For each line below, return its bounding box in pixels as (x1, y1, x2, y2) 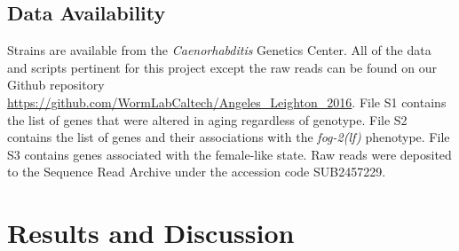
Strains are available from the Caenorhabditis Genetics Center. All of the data (7, 41, 431, 59)
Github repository (7, 75, 105, 94)
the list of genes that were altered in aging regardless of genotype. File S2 (7, 110, 408, 129)
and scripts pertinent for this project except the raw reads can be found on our (7, 58, 437, 76)
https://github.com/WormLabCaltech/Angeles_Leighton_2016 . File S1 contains (7, 92, 447, 111)
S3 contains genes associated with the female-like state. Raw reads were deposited (7, 145, 452, 163)
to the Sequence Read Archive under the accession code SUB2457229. (7, 162, 386, 181)
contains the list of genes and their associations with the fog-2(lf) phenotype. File (7, 128, 450, 146)
